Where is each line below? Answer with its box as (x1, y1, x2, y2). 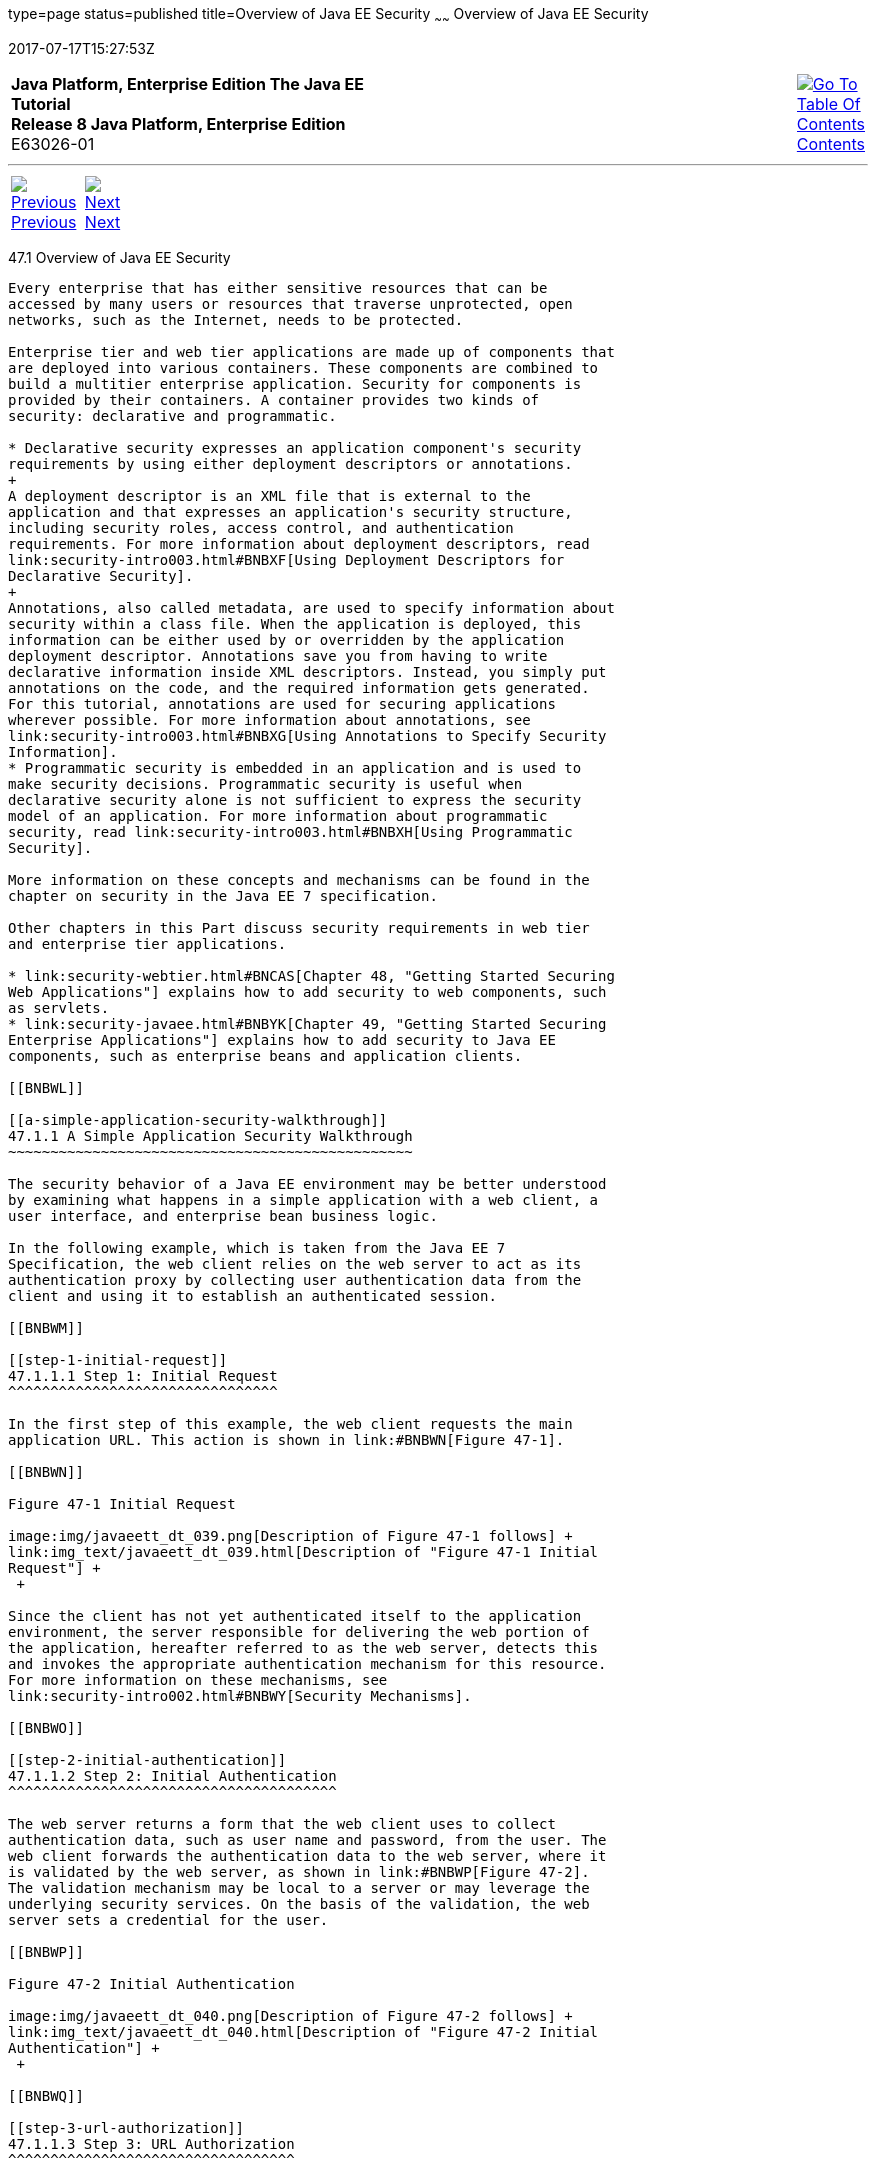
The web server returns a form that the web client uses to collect (8, 1815, 556, 1832)
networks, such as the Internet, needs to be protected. (8, 311, 464, 328)
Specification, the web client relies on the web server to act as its (8, 1255, 582, 1272)
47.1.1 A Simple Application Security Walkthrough (8, 1127, 413, 1144)
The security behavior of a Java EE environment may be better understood (8, 1175, 607, 1192)
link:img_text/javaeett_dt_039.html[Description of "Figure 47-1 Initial (8, 1543, 599, 1560)
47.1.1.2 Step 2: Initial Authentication (8, 1767, 337, 1784)
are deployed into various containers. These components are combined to (8, 359, 599, 376)
